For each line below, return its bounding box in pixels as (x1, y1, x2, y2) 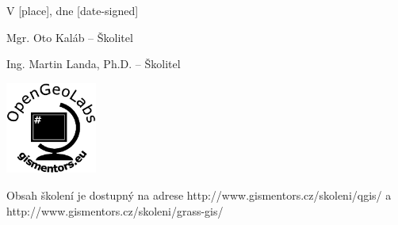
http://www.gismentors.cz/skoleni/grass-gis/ (6, 202, 224, 219)
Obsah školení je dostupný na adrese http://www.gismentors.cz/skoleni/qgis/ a (6, 187, 392, 204)
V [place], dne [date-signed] (6, 2, 139, 18)
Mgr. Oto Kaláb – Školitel (6, 29, 133, 45)
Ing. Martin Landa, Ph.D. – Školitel (6, 55, 181, 72)
